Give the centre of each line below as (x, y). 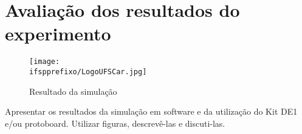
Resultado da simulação (73, 91)
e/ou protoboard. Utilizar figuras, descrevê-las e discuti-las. (115, 123)
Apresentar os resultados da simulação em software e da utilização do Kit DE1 (151, 111)
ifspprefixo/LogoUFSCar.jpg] (88, 72)
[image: (45, 62)
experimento (58, 33)
